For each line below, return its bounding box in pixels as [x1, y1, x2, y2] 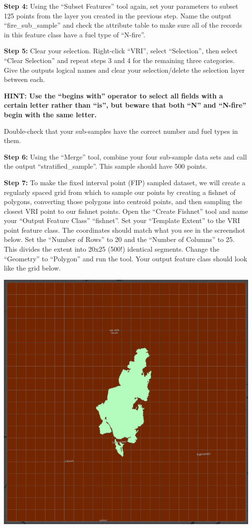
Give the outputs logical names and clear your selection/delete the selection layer [4, 64, 245, 75]
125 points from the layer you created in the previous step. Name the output [4, 10, 232, 20]
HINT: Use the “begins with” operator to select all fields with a [4, 90, 223, 100]
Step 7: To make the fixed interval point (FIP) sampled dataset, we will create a [4, 177, 246, 187]
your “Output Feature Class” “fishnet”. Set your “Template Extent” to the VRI [4, 215, 240, 225]
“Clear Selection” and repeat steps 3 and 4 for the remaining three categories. [4, 55, 235, 65]
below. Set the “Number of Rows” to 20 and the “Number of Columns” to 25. [4, 234, 235, 244]
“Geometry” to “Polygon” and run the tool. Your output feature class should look [4, 253, 247, 263]
